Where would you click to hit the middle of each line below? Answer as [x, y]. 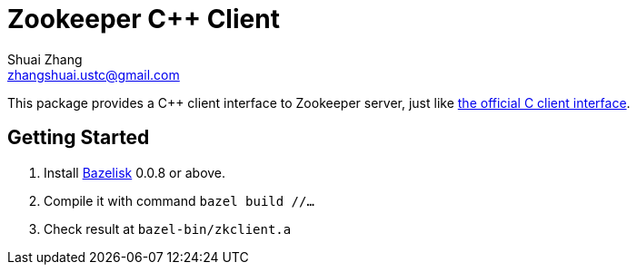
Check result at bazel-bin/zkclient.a [168, 228]
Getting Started [79, 138]
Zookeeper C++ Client [144, 19]
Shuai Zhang [45, 59]
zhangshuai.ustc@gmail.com [94, 74]
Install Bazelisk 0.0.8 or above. [135, 172]
